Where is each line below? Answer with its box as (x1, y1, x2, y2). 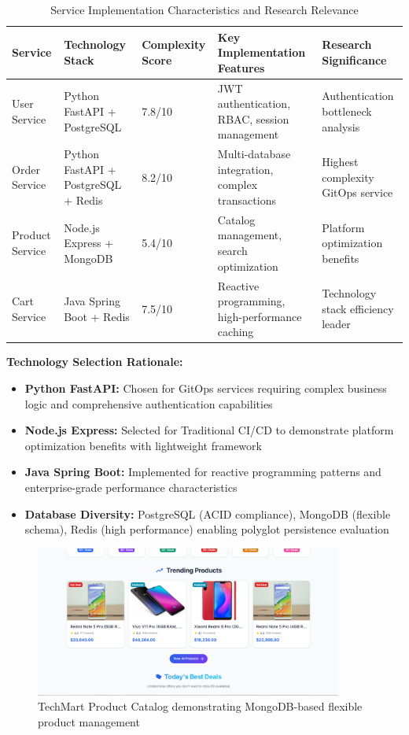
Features (217, 59, 265, 76)
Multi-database (217, 146, 291, 162)
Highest (322, 153, 359, 170)
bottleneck (322, 103, 372, 120)
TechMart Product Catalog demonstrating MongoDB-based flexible (38, 698, 363, 715)
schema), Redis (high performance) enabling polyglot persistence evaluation (24, 521, 389, 537)
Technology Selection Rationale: (6, 353, 183, 370)
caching (217, 323, 254, 340)
